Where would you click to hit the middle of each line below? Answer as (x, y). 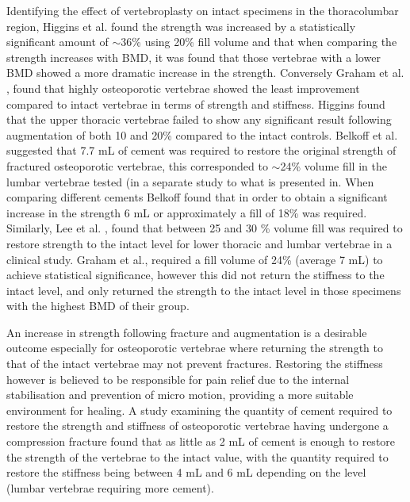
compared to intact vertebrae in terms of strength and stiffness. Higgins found (196, 103)
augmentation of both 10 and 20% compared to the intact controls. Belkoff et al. (202, 134)
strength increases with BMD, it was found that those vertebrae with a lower (194, 57)
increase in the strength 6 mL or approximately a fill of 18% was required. (187, 212)
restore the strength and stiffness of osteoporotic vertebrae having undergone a (197, 425)
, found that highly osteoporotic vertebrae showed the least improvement (183, 88)
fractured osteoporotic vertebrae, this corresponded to (137, 165)
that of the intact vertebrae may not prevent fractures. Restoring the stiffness (195, 364)
